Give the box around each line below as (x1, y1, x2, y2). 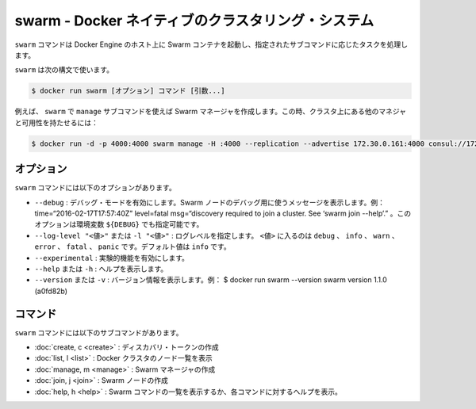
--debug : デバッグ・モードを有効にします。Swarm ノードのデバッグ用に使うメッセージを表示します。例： (34, 197, 385, 207)
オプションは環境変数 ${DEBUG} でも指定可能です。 (34, 220, 204, 229)
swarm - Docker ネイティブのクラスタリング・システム (14, 12, 374, 29)
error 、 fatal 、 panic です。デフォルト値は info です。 (34, 242, 231, 251)
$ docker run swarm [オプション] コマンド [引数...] (31, 86, 225, 95)
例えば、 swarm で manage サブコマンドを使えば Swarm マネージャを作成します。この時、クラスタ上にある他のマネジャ (14, 107, 407, 117)
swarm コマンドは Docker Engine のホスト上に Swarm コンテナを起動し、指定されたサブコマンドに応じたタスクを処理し (14, 40, 409, 49)
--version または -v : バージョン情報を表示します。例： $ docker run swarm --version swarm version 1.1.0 (34, 275, 388, 285)
